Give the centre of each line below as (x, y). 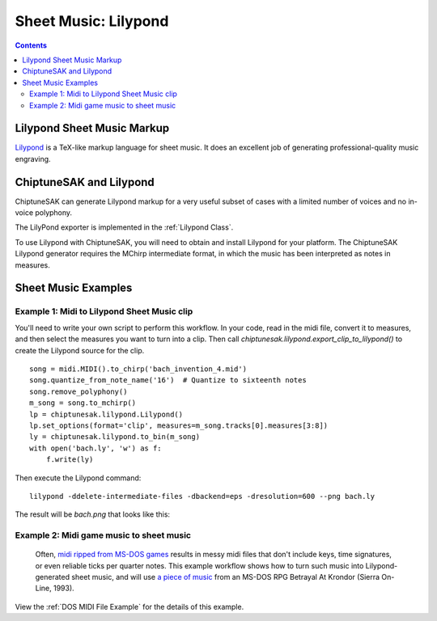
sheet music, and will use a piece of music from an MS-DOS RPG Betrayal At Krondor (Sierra (226, 577)
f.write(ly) (70, 460)
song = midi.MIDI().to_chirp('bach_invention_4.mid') (138, 369)
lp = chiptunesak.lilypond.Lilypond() (106, 414)
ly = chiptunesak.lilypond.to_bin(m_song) (115, 437)
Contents (31, 45)
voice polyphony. (44, 213)
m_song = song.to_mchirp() (83, 403)
